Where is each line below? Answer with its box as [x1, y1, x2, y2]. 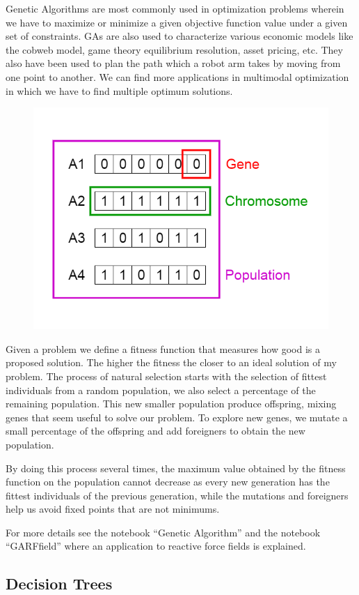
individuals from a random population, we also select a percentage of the [6, 382, 316, 397]
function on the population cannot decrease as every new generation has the [6, 474, 330, 489]
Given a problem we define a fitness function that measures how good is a [6, 341, 321, 356]
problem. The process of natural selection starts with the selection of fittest [6, 368, 327, 383]
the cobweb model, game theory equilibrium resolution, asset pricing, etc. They [6, 42, 343, 57]
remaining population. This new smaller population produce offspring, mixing [6, 396, 337, 411]
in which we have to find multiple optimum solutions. [6, 83, 233, 98]
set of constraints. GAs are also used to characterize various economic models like [6, 29, 353, 43]
